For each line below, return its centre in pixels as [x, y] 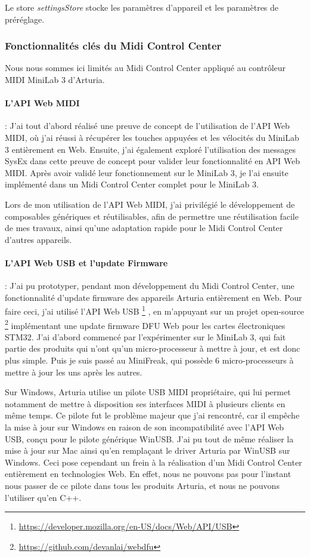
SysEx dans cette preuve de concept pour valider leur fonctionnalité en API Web [152, 161]
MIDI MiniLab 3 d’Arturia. [55, 79]
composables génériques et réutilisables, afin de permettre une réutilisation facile [152, 216]
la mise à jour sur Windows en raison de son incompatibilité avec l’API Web [145, 427]
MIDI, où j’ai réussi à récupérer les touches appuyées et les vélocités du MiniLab [152, 137]
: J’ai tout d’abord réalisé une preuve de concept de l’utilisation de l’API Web [147, 126]
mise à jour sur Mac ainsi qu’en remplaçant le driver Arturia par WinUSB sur [148, 450]
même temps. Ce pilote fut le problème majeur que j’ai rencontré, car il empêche [152, 415]
